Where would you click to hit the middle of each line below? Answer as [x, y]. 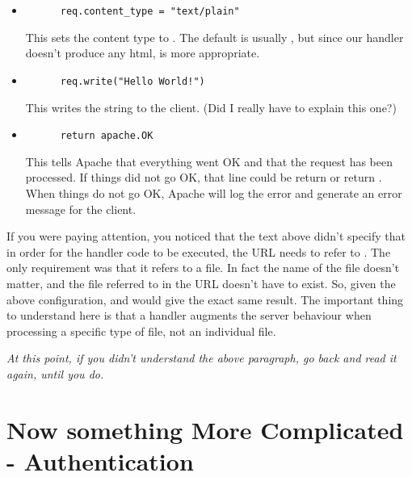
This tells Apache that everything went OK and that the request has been [209, 161]
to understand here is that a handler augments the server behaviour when [189, 315]
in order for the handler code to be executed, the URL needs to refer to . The [199, 251]
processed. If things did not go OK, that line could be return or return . [204, 177]
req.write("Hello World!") [132, 81]
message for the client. [81, 209]
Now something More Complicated [205, 429]
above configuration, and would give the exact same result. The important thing [205, 299]
